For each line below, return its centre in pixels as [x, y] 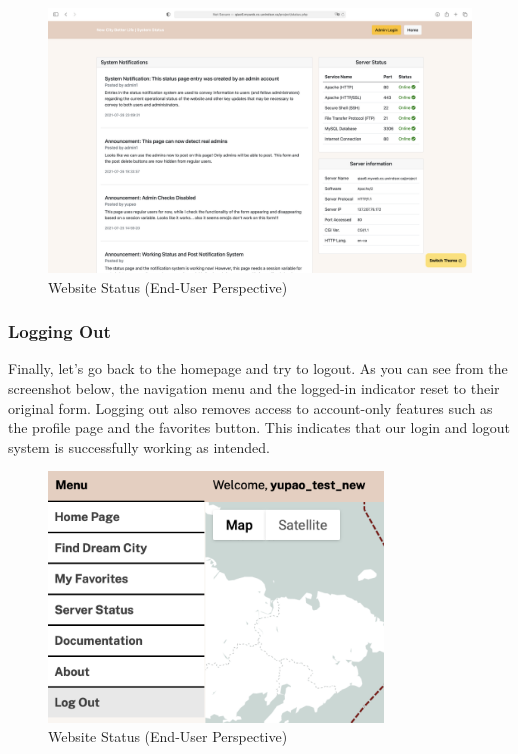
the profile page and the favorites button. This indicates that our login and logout [259, 427]
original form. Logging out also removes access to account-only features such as [250, 407]
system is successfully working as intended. [139, 446]
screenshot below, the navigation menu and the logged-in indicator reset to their [254, 388]
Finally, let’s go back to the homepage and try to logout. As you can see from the [258, 368]
